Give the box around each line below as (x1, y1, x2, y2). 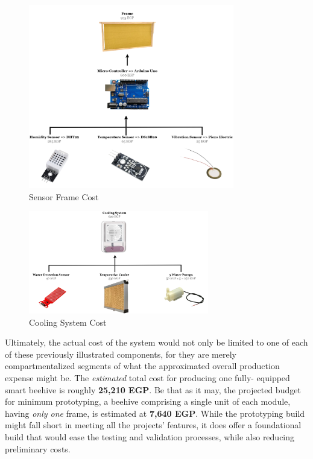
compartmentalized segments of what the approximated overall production (5, 359, 280, 372)
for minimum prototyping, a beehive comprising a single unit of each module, (5, 395, 291, 408)
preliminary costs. (5, 442, 71, 455)
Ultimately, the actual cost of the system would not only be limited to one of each (5, 336, 308, 349)
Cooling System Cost (29, 315, 107, 328)
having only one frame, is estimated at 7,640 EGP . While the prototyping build (5, 407, 305, 419)
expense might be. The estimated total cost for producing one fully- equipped (5, 372, 290, 384)
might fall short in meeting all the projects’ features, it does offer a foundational (5, 419, 302, 431)
